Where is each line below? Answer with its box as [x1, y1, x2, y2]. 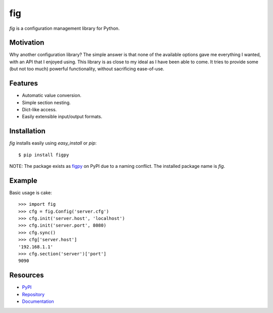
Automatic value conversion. [22, 93, 82, 99]
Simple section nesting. [22, 99, 71, 106]
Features [9, 79, 38, 88]
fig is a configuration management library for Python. [9, 25, 120, 31]
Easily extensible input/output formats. [22, 114, 103, 120]
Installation [9, 127, 45, 136]
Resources [9, 271, 44, 280]
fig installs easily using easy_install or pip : [9, 140, 97, 146]
